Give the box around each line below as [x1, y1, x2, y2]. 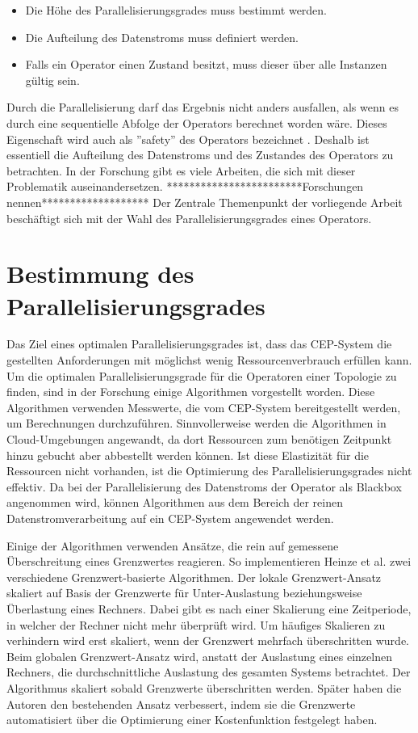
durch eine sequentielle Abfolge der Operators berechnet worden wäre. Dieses [6, 114, 387, 131]
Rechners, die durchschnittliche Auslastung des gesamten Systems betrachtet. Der [6, 663, 411, 680]
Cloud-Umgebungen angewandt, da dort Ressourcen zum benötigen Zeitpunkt [6, 431, 392, 447]
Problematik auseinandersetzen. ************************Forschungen [6, 178, 364, 195]
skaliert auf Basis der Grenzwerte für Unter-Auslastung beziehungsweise [6, 584, 362, 601]
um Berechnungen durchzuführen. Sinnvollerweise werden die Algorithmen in [6, 415, 387, 432]
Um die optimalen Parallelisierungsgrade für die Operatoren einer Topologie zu [6, 367, 397, 384]
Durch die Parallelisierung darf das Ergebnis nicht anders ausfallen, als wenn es [6, 99, 399, 116]
